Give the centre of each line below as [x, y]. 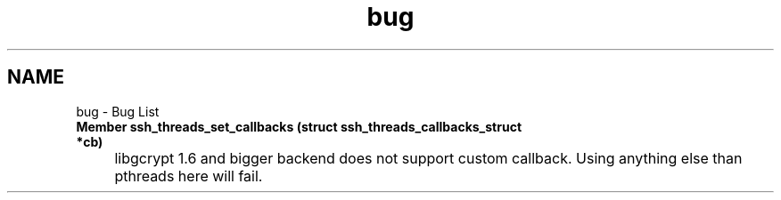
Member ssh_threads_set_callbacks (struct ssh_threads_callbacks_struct [299, 126]
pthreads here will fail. [189, 176]
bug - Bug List [118, 111]
